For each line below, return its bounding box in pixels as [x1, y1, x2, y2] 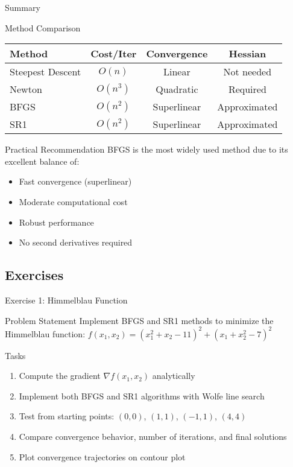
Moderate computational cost [19, 195, 128, 208]
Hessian [228, 46, 266, 61]
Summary [5, 1, 40, 13]
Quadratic [156, 82, 198, 97]
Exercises [5, 265, 64, 284]
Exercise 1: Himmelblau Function [5, 293, 128, 306]
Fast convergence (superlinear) [19, 175, 132, 188]
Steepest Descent [10, 65, 81, 79]
